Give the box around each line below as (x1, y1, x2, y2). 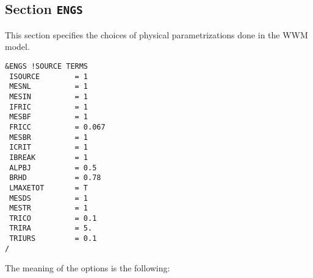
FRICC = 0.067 (9, 122, 106, 131)
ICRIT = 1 (9, 143, 88, 152)
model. (5, 40, 30, 53)
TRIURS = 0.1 (9, 234, 97, 243)
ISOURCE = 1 (9, 72, 88, 81)
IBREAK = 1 (9, 153, 88, 162)
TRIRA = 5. (9, 224, 93, 233)
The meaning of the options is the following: (5, 262, 170, 274)
